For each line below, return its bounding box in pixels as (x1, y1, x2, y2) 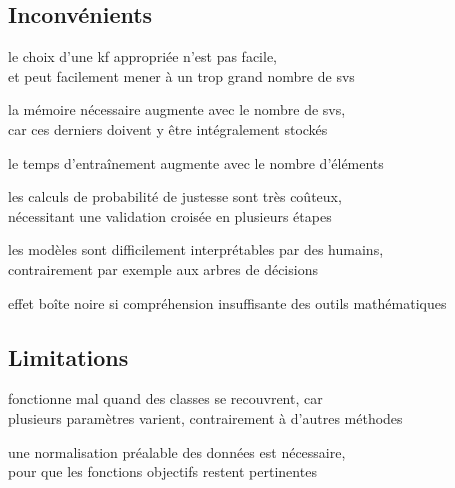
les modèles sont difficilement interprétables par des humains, (8, 239, 384, 260)
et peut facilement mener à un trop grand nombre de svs (8, 65, 355, 86)
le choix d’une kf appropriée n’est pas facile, (8, 46, 277, 67)
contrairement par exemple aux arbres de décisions (8, 258, 318, 279)
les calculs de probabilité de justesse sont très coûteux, (8, 186, 342, 207)
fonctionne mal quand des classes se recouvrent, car (8, 388, 323, 409)
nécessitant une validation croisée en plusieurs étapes (8, 205, 332, 226)
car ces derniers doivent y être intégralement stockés (8, 118, 328, 139)
